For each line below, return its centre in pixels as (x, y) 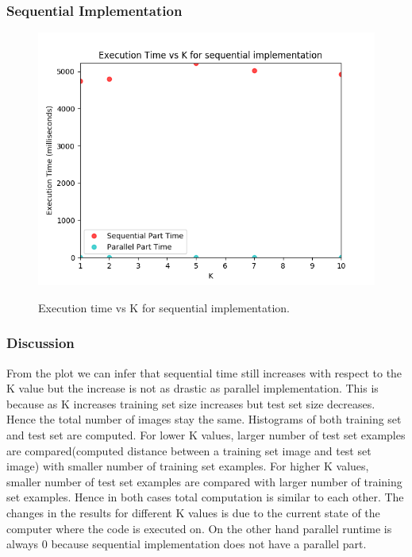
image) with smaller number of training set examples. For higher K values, (188, 466)
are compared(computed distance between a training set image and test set (189, 450)
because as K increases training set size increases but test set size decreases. (191, 403)
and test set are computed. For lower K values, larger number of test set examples (206, 435)
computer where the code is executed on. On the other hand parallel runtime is (199, 528)
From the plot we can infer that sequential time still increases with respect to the (204, 372)
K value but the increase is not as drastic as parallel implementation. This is (193, 388)
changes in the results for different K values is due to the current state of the (193, 512)
